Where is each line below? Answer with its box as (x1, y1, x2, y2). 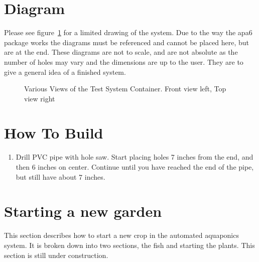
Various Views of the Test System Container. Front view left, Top (24, 83, 226, 94)
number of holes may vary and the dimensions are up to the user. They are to (4, 56, 243, 67)
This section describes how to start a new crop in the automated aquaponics (4, 230, 239, 240)
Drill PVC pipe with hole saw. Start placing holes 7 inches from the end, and (16, 152, 253, 162)
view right (24, 93, 55, 103)
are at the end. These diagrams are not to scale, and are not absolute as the (4, 47, 238, 57)
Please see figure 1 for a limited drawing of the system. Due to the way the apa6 (4, 27, 252, 38)
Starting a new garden (4, 201, 162, 221)
